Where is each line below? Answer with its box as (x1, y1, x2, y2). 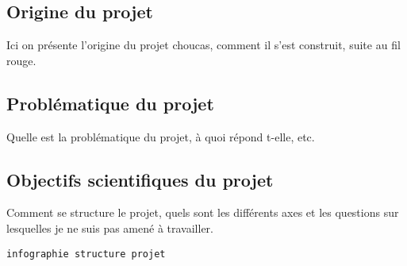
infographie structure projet (6, 248, 166, 260)
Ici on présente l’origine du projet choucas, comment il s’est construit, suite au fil (6, 37, 401, 53)
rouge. (6, 52, 36, 68)
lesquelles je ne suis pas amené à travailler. (6, 219, 213, 236)
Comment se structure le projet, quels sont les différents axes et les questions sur (6, 204, 399, 221)
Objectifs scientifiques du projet (6, 167, 274, 191)
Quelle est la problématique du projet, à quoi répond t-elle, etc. (6, 128, 315, 145)
